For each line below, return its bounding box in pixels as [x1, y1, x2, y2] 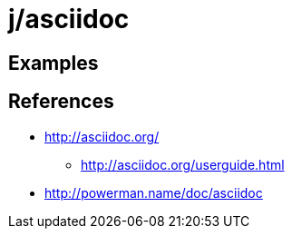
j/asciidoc [8, 4, 130, 34]
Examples [8, 51, 99, 74]
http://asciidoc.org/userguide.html [81, 156, 285, 172]
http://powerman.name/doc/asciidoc [44, 184, 263, 201]
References [8, 90, 114, 113]
